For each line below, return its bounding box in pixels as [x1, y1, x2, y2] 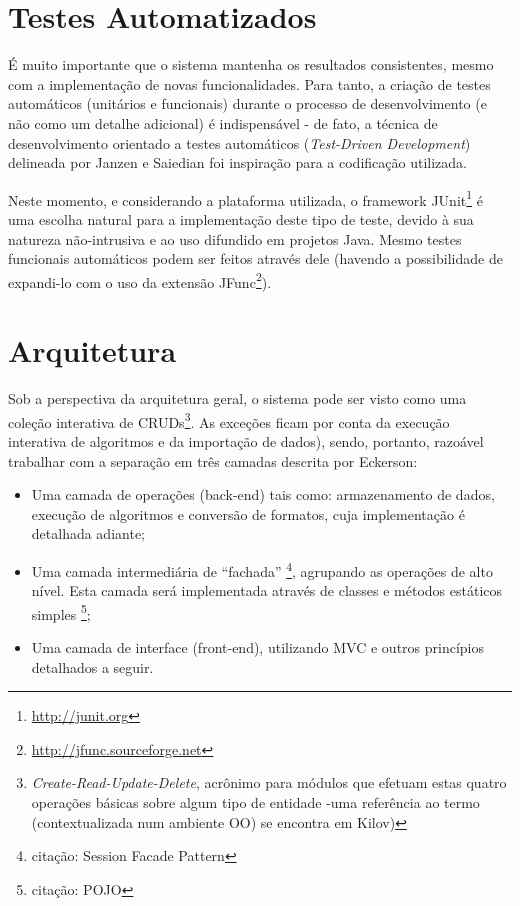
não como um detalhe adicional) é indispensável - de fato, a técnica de [8, 112, 438, 133]
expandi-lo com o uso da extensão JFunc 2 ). [8, 268, 272, 292]
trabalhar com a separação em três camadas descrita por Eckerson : [8, 450, 418, 471]
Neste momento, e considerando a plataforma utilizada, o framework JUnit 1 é [8, 186, 483, 210]
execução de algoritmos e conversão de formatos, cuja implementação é [31, 503, 465, 524]
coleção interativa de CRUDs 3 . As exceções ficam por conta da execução [8, 408, 450, 432]
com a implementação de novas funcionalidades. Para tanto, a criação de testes [8, 73, 491, 94]
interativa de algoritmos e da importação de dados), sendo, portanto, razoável [8, 430, 484, 451]
